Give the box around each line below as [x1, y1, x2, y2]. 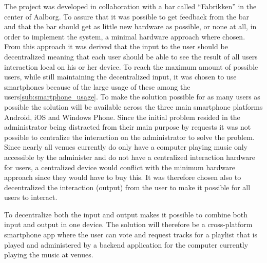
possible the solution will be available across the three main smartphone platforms [4, 101, 263, 112]
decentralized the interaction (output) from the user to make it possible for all [4, 181, 251, 192]
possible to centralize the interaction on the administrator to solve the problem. [4, 131, 255, 142]
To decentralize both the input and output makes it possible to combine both [4, 209, 247, 219]
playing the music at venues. [4, 249, 93, 260]
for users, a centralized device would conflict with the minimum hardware [4, 161, 235, 172]
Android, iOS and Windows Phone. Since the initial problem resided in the [4, 111, 240, 122]
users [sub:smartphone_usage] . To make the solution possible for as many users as [4, 91, 260, 102]
